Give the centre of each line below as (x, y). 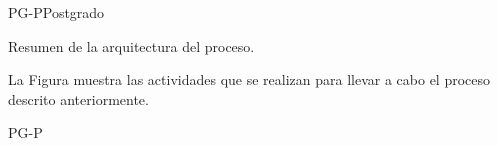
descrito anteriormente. (78, 98)
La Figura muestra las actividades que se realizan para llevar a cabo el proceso (249, 79)
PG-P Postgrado (56, 12)
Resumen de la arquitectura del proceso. (131, 45)
